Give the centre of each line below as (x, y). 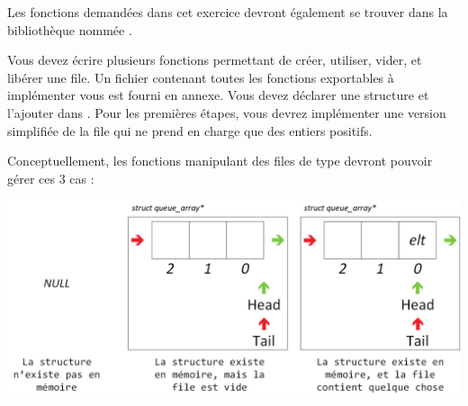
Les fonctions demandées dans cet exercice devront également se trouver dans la (228, 12)
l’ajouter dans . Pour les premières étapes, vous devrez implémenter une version (227, 112)
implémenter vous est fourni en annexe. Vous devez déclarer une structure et (218, 95)
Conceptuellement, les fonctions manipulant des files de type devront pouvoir (220, 161)
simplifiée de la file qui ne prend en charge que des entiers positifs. (190, 130)
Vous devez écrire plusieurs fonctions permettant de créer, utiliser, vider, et (215, 60)
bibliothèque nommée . (70, 29)
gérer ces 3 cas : (51, 178)
